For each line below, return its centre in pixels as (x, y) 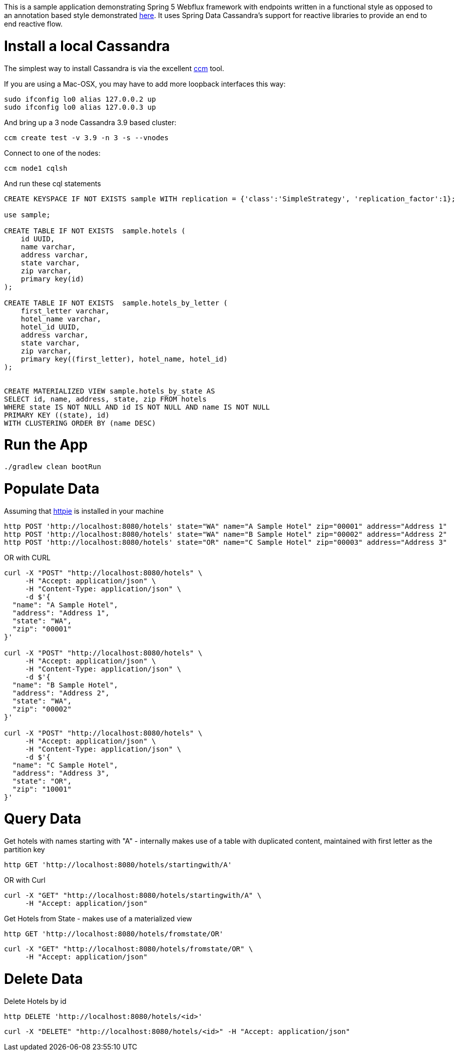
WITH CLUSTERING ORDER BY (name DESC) (80, 423)
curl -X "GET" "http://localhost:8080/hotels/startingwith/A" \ (133, 895)
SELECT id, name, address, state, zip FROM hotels (105, 399)
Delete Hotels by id (35, 1001)
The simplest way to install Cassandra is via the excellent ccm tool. (114, 68)
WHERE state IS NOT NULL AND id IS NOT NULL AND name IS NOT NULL (137, 407)
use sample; (27, 215)
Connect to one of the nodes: (52, 153)
